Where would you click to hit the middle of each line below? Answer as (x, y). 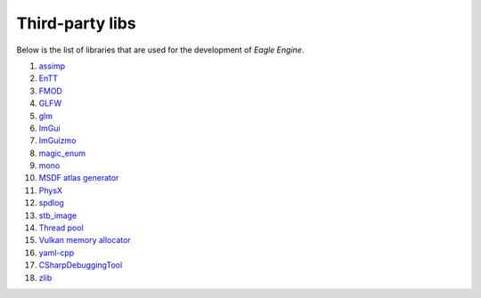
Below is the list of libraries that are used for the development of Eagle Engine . (160, 50)
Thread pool (61, 228)
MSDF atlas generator (79, 178)
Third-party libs (77, 23)
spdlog (51, 203)
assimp (52, 66)
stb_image (58, 215)
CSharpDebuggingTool (81, 265)
